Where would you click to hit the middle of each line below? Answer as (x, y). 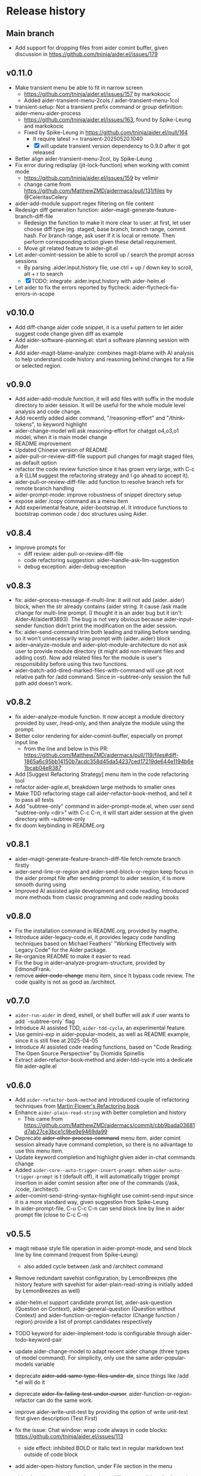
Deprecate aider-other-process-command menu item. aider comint (98, 1138)
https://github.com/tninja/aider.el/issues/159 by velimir (91, 178)
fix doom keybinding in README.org (60, 825)
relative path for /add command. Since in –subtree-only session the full (103, 677)
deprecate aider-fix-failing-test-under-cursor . (71, 1394)
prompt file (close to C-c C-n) (52, 1215)
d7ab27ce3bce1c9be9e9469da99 (66, 1132)
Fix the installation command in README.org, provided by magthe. (97, 931)
